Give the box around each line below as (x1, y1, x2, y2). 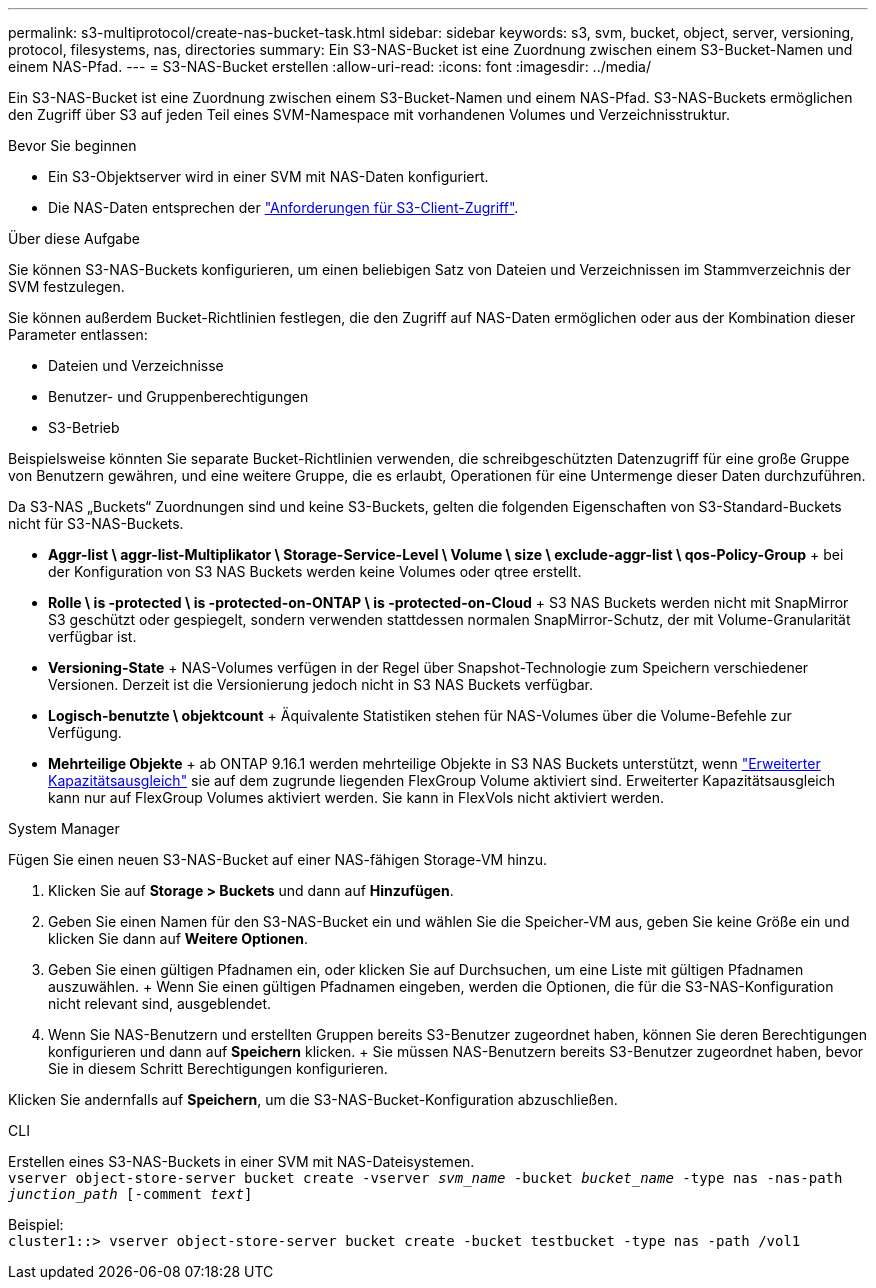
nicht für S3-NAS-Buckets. (8, 515, 184, 532)
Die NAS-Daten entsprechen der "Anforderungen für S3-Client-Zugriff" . (48, 199, 519, 216)
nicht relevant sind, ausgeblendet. (48, 995, 272, 1012)
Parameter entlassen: (8, 326, 148, 343)
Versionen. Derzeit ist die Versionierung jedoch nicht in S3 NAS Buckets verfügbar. (48, 676, 593, 693)
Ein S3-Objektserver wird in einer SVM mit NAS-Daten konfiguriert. (48, 168, 489, 185)
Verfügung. (48, 724, 122, 741)
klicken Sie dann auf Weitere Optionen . (48, 930, 309, 947)
